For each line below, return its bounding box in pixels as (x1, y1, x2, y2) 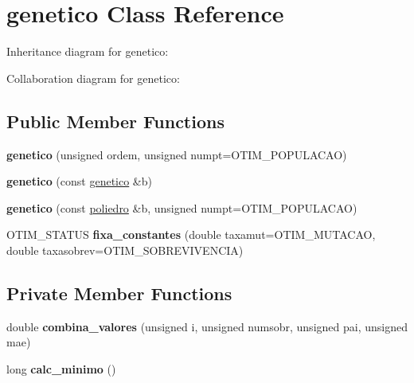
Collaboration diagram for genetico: (6, 69, 180, 86)
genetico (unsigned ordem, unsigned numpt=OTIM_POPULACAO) (6, 146, 347, 162)
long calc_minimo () (6, 360, 116, 377)
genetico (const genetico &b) (6, 173, 152, 190)
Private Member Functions (6, 280, 232, 305)
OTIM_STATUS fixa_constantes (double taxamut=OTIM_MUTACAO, (6, 226, 376, 243)
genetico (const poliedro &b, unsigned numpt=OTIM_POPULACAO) (6, 199, 357, 216)
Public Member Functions (6, 108, 225, 133)
